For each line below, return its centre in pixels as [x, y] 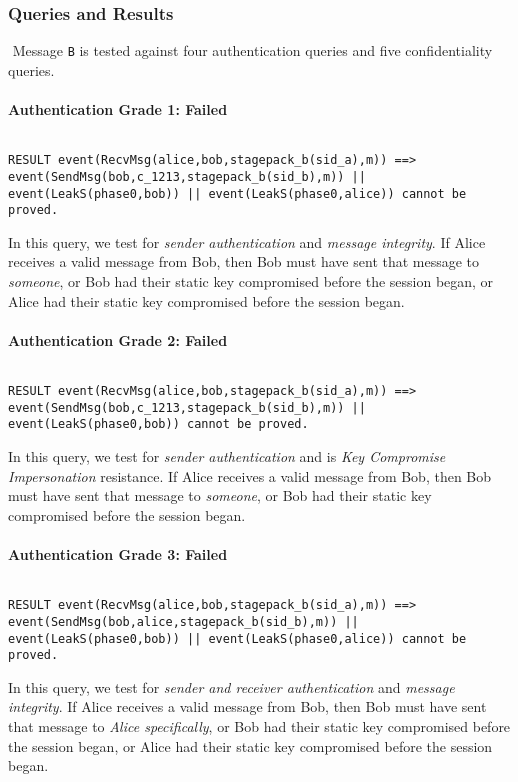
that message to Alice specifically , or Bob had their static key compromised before [259, 726]
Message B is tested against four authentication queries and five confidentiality [252, 50]
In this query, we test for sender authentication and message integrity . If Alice [247, 241]
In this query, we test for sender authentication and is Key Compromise [227, 456]
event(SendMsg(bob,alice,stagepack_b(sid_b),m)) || [183, 621]
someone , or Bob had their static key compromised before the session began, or [251, 281]
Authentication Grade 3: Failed [118, 554]
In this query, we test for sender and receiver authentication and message [231, 686]
